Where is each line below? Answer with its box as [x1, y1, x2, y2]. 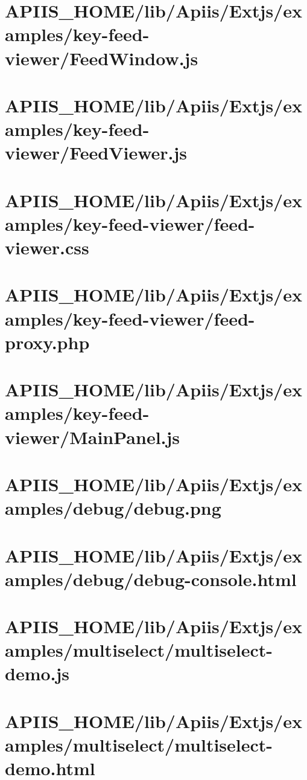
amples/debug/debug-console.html [5, 566, 297, 591]
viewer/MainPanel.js [5, 424, 180, 449]
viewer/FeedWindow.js [5, 45, 198, 70]
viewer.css [5, 235, 89, 260]
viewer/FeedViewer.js [5, 140, 188, 165]
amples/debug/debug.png [5, 495, 221, 520]
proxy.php [5, 329, 90, 354]
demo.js [5, 661, 70, 686]
